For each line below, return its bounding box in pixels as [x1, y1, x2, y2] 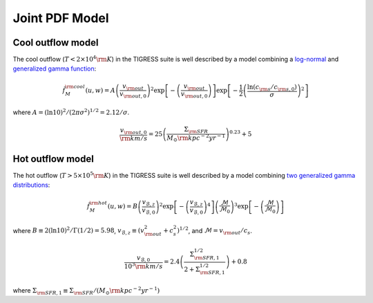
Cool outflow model [12, 37, 99, 48]
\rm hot [89, 199, 107, 206]
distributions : [12, 181, 50, 190]
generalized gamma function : [12, 64, 97, 73]
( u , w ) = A [85, 86, 116, 94]
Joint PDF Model [12, 10, 110, 26]
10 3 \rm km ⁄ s [124, 261, 163, 270]
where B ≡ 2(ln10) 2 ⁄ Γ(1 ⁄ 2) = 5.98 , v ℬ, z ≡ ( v [12, 226, 144, 237]
